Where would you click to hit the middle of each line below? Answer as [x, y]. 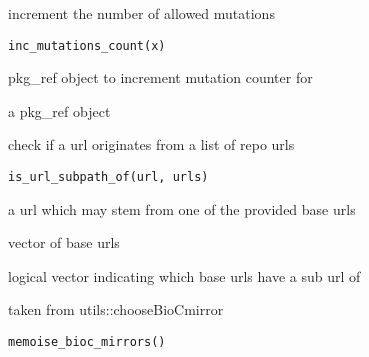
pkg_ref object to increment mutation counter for [160, 77]
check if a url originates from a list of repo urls [151, 144]
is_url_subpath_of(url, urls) [108, 177]
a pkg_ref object [59, 110]
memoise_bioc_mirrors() [87, 342]
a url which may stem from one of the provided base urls [182, 208]
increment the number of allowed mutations [141, 13]
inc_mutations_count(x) [87, 45]
